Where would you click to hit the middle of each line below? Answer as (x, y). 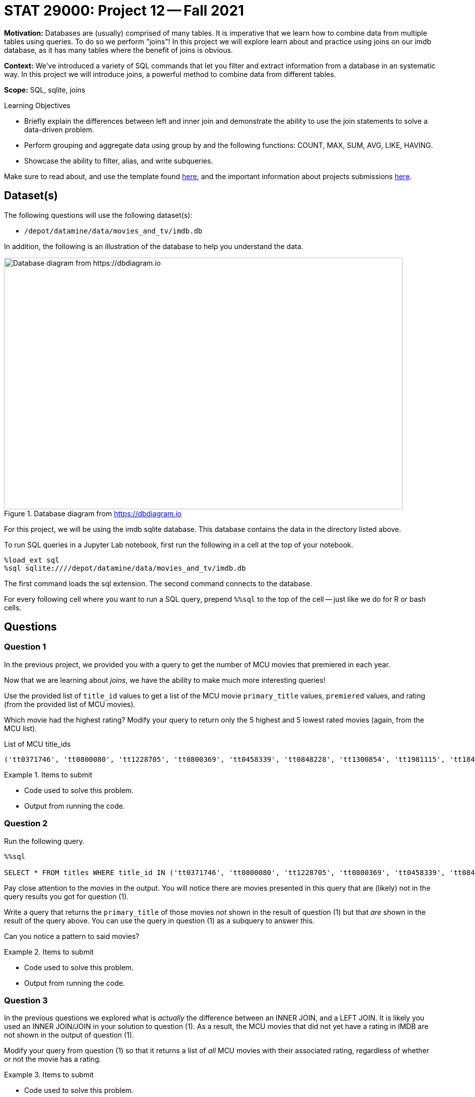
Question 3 (26, 1000)
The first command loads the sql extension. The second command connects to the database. (158, 583)
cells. (13, 607)
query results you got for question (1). (66, 896)
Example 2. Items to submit (49, 952)
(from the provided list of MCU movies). (70, 704)
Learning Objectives (37, 105)
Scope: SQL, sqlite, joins (45, 90)
